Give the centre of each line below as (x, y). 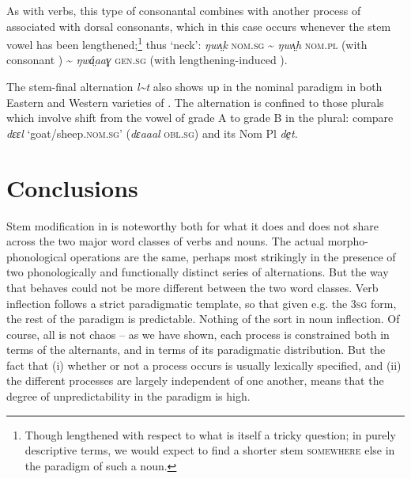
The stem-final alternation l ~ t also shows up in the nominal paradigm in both (194, 87)
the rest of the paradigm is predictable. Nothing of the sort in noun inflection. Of (203, 319)
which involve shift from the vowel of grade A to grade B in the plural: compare (200, 118)
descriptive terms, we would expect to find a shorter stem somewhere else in (210, 450)
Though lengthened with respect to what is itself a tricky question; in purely (210, 434)
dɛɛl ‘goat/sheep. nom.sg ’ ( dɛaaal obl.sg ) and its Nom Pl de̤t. (152, 133)
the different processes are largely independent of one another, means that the (195, 380)
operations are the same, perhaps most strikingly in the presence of (233, 256)
